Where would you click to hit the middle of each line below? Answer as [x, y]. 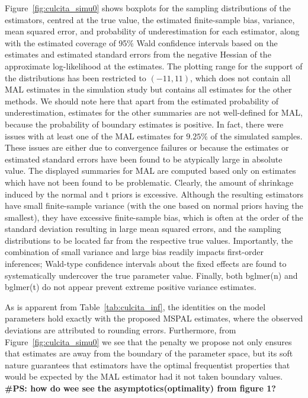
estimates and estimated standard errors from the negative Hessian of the [138, 54]
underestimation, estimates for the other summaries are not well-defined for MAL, [154, 112]
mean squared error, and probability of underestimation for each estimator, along [152, 31]
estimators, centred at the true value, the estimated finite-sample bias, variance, [150, 19]
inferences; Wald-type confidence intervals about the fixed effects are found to [146, 264]
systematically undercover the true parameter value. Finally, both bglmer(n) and [151, 275]
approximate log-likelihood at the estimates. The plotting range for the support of [154, 66]
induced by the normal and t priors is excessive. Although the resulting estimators [154, 194]
